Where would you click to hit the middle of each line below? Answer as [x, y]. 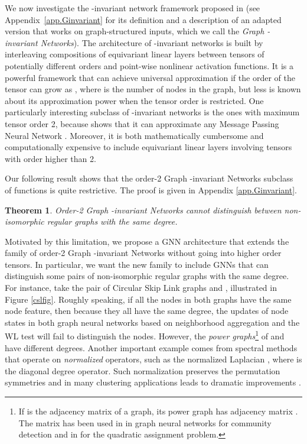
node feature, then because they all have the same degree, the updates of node [147, 311]
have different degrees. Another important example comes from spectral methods [151, 347]
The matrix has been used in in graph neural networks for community [145, 422]
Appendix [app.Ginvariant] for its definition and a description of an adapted [143, 19]
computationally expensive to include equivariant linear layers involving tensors [148, 147]
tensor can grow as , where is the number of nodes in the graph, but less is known [153, 89]
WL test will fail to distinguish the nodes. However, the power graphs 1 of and [145, 335]
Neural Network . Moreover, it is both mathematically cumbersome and [134, 135]
